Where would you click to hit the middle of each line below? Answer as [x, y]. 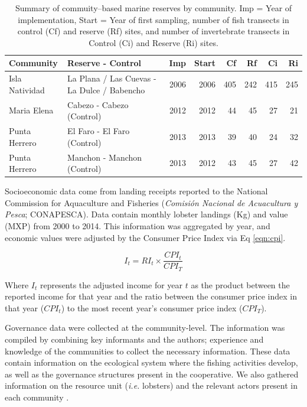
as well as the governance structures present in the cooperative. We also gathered [152, 374]
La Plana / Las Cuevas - [112, 78]
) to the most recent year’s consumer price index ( [152, 307]
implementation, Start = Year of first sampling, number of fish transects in [153, 19]
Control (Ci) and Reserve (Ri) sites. [153, 42]
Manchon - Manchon [105, 157]
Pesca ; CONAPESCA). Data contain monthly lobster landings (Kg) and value [146, 214]
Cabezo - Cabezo [98, 104]
